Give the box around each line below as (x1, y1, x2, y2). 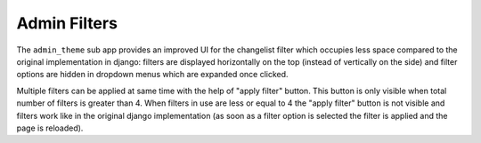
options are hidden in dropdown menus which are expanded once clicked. (16, 69, 289, 80)
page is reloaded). (16, 123, 84, 133)
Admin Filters (16, 13, 118, 33)
